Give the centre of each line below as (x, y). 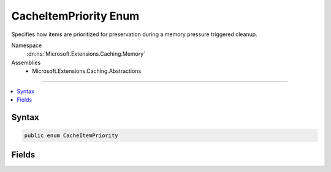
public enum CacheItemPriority (71, 135)
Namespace (27, 45)
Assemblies (26, 62)
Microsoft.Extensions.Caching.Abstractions (87, 71)
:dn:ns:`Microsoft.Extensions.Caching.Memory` (86, 54)
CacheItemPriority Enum (75, 16)
